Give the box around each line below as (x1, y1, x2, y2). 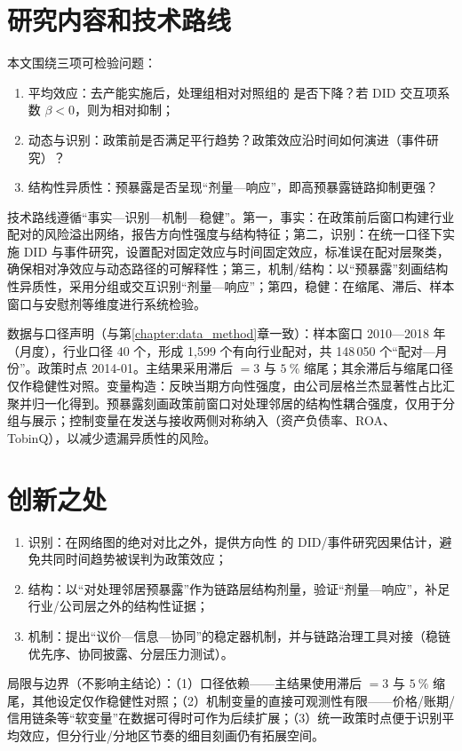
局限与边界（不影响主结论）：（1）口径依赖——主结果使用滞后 (7, 674, 362, 692)
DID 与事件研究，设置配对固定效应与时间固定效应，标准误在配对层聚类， (23, 241, 450, 260)
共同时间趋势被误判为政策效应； (40, 549, 227, 568)
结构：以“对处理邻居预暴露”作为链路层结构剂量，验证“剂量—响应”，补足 (28, 579, 450, 597)
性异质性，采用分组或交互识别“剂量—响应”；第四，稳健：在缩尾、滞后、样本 (7, 277, 455, 296)
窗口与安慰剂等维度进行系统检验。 (7, 294, 206, 312)
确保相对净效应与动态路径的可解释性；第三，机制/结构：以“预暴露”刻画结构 (7, 259, 449, 278)
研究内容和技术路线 (7, 2, 232, 38)
